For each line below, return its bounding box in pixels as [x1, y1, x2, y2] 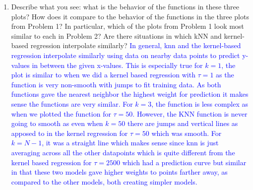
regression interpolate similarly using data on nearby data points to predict [11, 50, 240, 60]
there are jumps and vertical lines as [127, 118, 238, 128]
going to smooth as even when [11, 118, 103, 128]
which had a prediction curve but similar [122, 157, 247, 167]
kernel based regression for [11, 157, 92, 167]
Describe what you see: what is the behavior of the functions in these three [11, 1, 239, 11]
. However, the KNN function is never [132, 108, 248, 119]
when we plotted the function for [11, 108, 111, 119]
